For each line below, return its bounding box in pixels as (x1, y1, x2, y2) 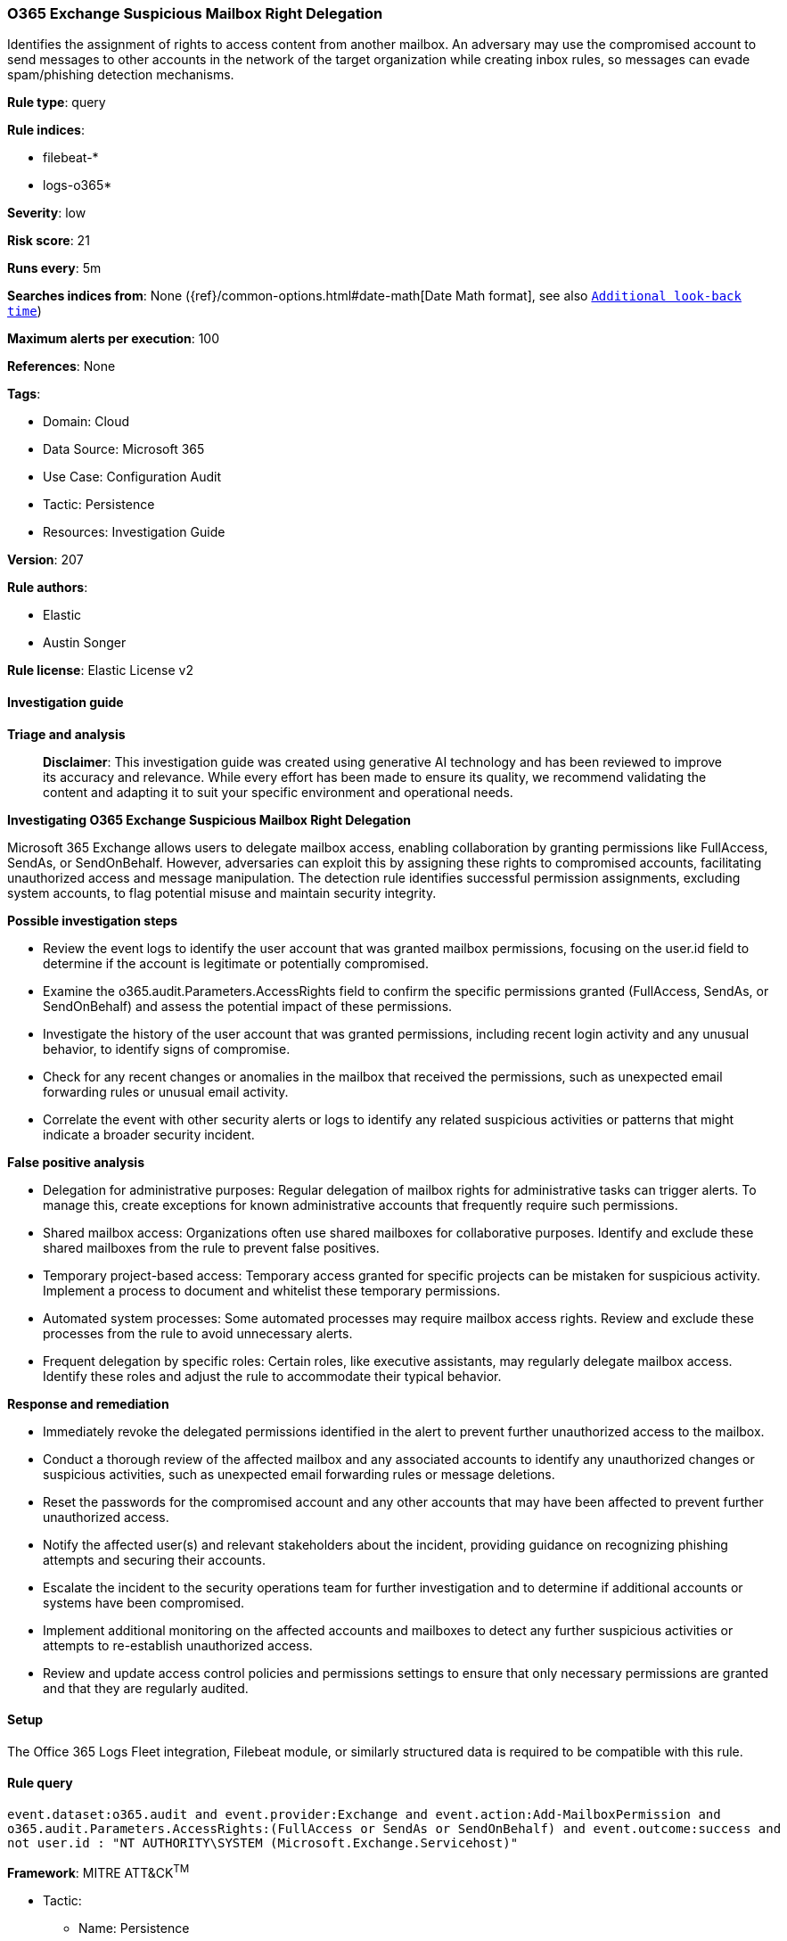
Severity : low (7, 205, 86, 221)
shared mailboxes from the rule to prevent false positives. (43, 1239, 380, 1255)
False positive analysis (7, 1154, 144, 1170)
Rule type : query (7, 95, 106, 111)
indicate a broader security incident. (43, 1126, 255, 1142)
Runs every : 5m (7, 260, 102, 276)
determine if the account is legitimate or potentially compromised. (43, 955, 429, 971)
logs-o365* (43, 177, 112, 193)
